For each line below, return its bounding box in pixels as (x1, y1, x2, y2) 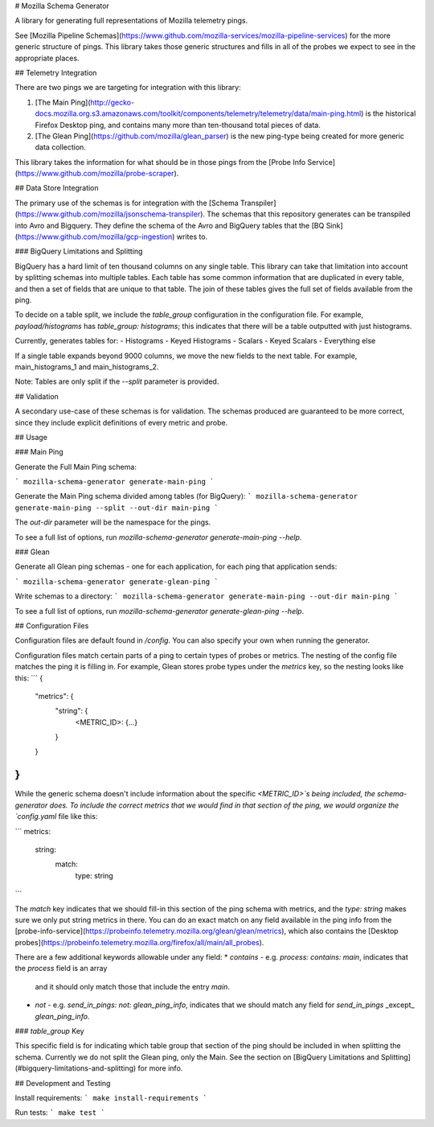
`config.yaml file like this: (14, 812, 98, 821)
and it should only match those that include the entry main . (35, 981, 231, 991)
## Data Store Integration (14, 183, 100, 193)
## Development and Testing (14, 1078, 111, 1088)
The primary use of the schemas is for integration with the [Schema (14, 198, 239, 208)
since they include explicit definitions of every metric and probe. (14, 417, 228, 427)
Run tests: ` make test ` (14, 1108, 105, 1117)
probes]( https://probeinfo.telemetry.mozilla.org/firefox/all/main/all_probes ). (14, 937, 264, 947)
